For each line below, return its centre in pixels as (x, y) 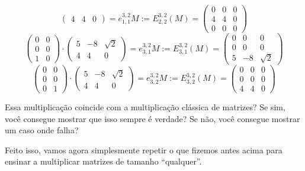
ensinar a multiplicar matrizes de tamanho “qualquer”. (103, 161)
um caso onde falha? (42, 130)
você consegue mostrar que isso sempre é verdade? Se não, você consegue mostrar (152, 118)
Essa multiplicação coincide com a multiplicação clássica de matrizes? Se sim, (145, 107)
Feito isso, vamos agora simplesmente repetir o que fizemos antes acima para (144, 149)
